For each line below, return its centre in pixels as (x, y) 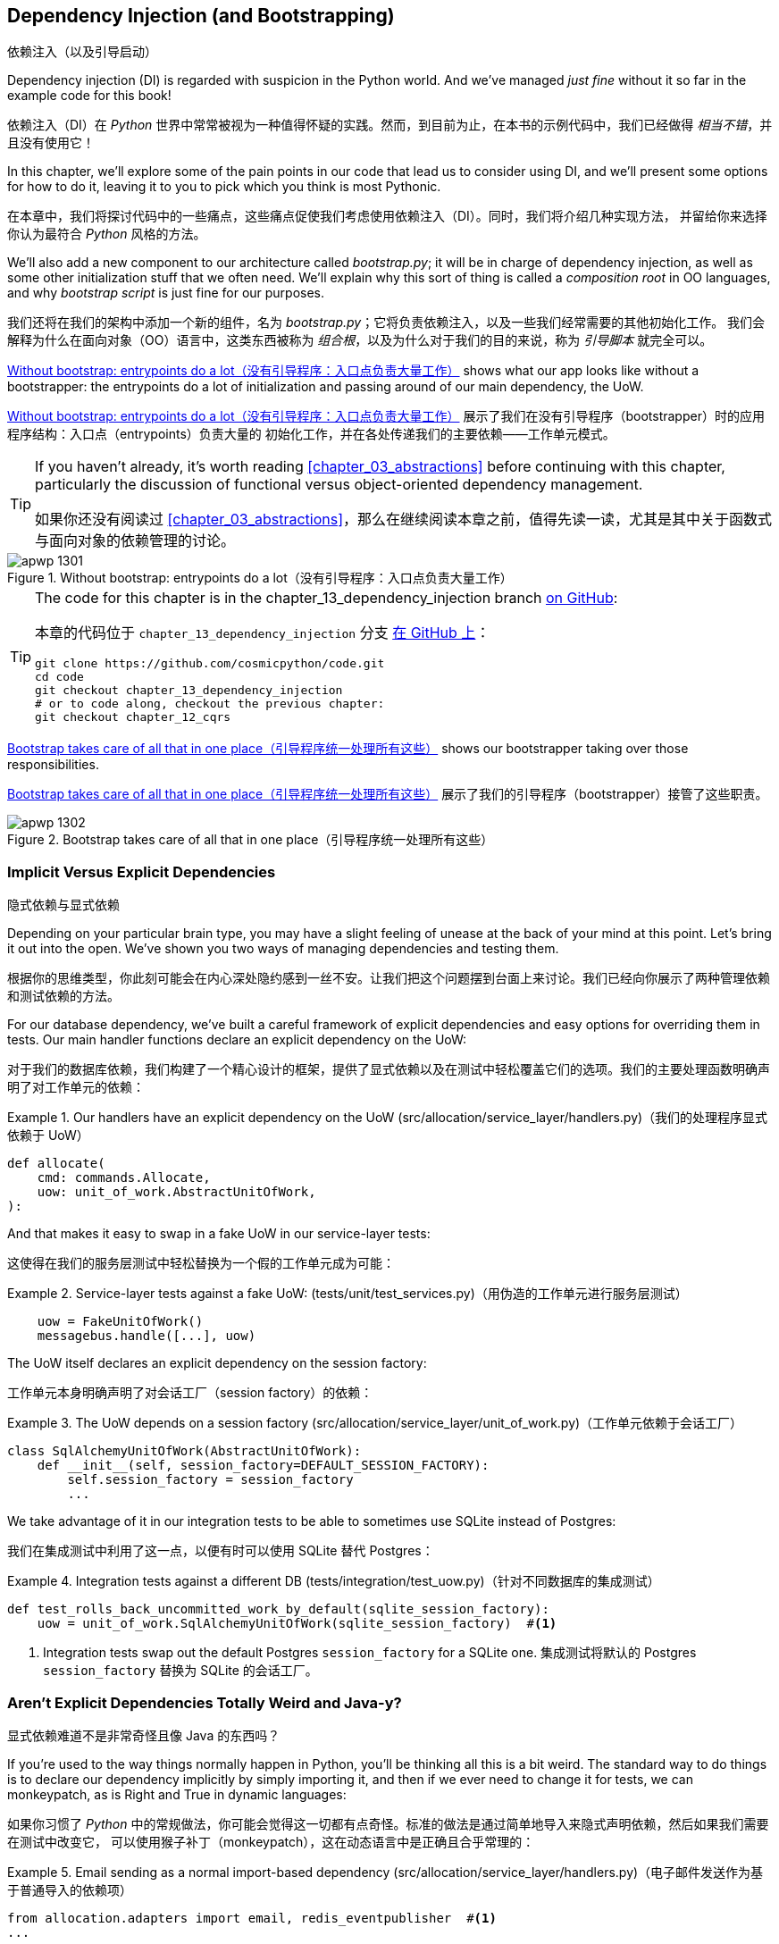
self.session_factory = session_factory (210, 1480)
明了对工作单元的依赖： (76, 1087)
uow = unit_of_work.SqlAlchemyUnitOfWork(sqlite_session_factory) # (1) (297, 1624)
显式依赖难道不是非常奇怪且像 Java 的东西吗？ (144, 1735)
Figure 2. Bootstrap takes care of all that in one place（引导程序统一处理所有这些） (251, 840)
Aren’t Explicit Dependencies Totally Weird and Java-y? (205, 1702)
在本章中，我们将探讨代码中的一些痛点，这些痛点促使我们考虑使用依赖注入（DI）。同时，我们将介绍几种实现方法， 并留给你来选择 (387, 216)
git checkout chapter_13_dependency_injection (189, 691)
